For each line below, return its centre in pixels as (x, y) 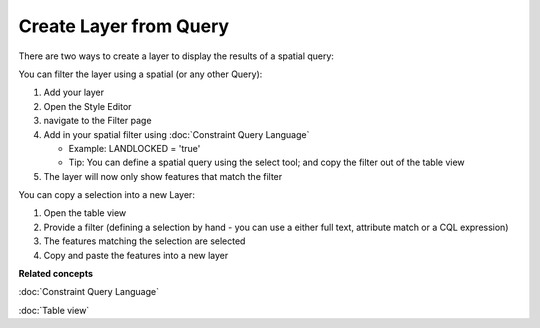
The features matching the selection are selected (144, 241)
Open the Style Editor (87, 106)
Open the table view (85, 213)
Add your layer (74, 92)
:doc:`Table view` (54, 310)
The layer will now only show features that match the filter (163, 176)
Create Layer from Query (124, 26)
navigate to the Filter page (97, 121)
